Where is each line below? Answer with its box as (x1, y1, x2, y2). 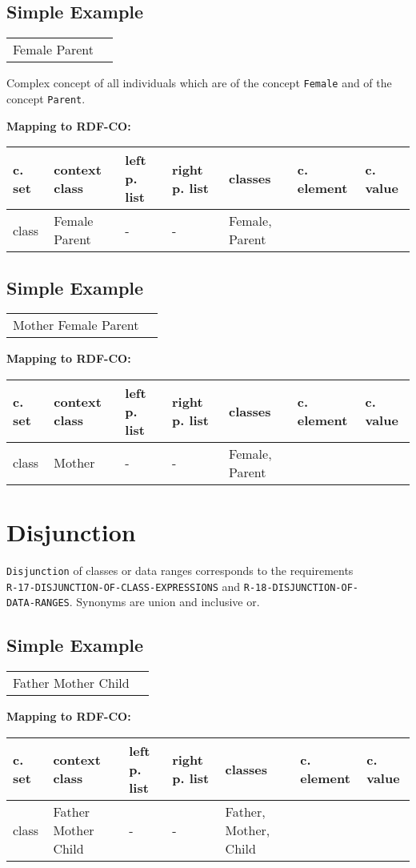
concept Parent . (6, 90, 86, 106)
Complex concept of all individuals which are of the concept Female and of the (6, 74, 392, 91)
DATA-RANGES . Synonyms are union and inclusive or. (6, 593, 260, 610)
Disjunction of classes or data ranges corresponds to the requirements (6, 562, 354, 579)
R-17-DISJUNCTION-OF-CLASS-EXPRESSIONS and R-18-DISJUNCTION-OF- (6, 577, 358, 594)
